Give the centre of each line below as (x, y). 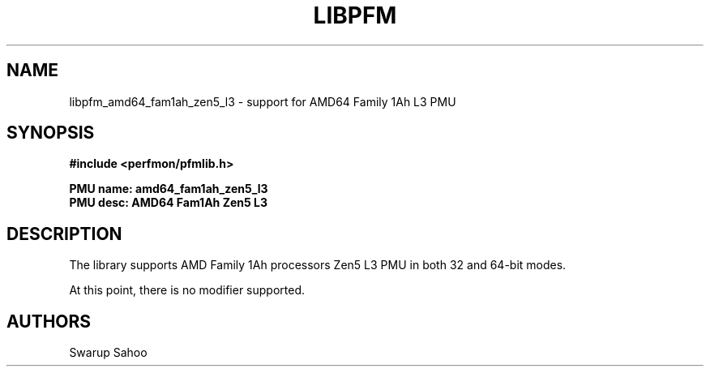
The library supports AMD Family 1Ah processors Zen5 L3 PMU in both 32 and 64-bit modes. (318, 265)
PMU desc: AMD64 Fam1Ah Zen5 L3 (168, 203)
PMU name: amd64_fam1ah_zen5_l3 (169, 189)
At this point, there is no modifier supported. (187, 290)
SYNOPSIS (51, 133)
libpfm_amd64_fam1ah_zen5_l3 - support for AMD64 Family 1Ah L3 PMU (263, 101)
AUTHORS (49, 321)
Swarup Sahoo (108, 353)
